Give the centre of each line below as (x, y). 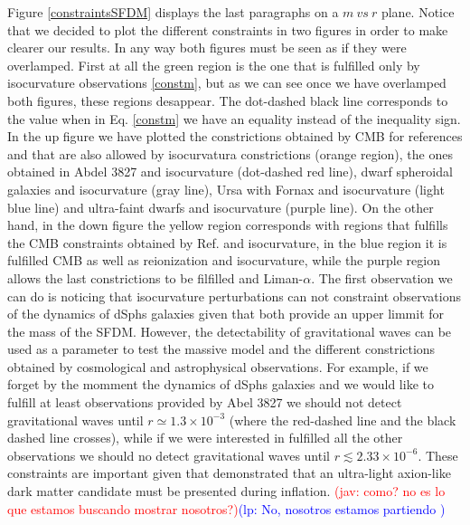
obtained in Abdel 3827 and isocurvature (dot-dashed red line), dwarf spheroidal (230, 172)
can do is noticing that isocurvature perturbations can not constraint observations (235, 296)
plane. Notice (418, 12)
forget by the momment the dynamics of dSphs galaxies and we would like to (221, 384)
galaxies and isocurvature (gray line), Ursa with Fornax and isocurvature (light (226, 189)
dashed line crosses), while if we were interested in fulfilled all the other (205, 438)
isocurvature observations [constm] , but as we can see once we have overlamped (227, 83)
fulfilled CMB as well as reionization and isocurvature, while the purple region (224, 260)
